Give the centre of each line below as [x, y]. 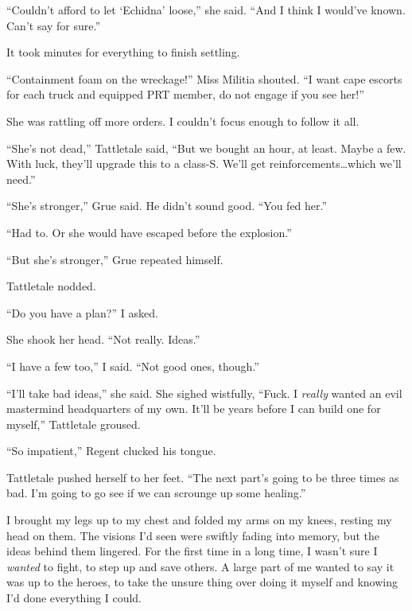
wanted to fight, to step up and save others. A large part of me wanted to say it [200, 566]
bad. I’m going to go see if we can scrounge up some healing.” [156, 493]
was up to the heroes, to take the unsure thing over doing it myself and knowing [202, 582]
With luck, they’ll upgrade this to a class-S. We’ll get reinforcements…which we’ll [204, 163]
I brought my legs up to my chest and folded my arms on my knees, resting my [199, 520]
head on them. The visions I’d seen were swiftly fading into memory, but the [193, 535]
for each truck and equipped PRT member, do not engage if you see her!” [185, 94]
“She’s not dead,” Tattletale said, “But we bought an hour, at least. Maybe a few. [206, 148]
